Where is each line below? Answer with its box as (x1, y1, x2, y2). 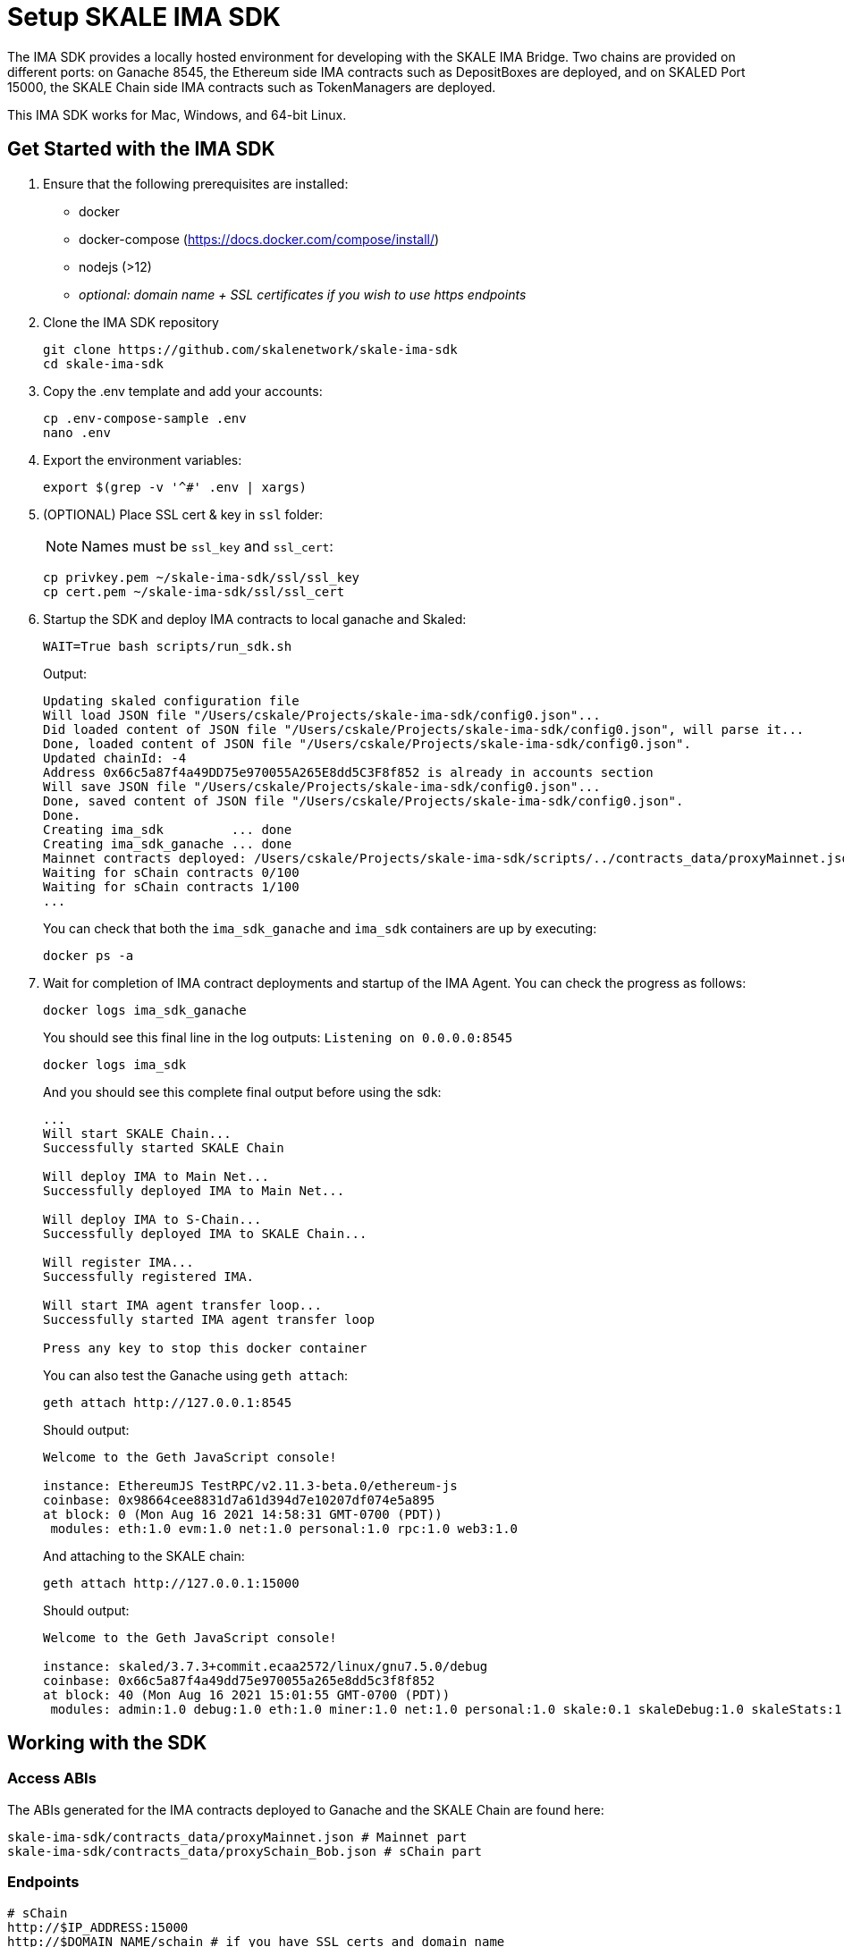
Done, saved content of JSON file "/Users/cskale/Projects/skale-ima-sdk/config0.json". (43, 793, 684, 808)
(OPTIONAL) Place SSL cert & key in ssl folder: (43, 506, 324, 522)
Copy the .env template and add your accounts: (43, 383, 323, 399)
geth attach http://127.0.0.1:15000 (43, 1575, 300, 1590)
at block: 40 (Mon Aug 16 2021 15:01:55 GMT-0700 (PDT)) (43, 1687, 451, 1702)
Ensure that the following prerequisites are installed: (43, 175, 349, 191)
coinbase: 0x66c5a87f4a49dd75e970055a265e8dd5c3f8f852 (43, 1673, 435, 1688)
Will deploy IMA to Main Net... (43, 1168, 269, 1184)
